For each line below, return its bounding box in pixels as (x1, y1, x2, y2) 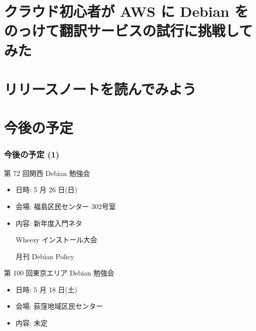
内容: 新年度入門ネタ (15, 218, 83, 228)
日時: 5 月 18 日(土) (15, 284, 78, 294)
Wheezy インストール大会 (15, 234, 97, 245)
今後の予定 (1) (4, 148, 60, 161)
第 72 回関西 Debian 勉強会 (4, 167, 90, 178)
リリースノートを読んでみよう (4, 78, 197, 99)
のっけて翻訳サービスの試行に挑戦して (4, 20, 253, 41)
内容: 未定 (15, 318, 48, 328)
